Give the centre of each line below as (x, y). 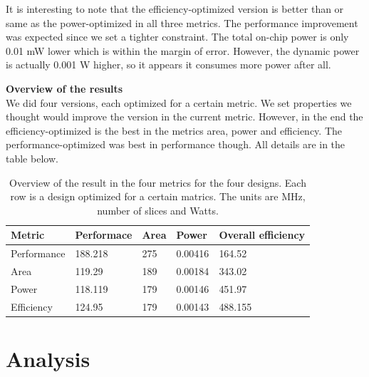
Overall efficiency (262, 235)
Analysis (48, 358)
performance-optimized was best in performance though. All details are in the (176, 144)
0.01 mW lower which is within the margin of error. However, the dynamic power (183, 50)
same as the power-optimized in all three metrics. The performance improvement (182, 22)
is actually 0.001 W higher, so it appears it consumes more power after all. (168, 64)
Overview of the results (64, 88)
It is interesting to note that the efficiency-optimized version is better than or (175, 9)
